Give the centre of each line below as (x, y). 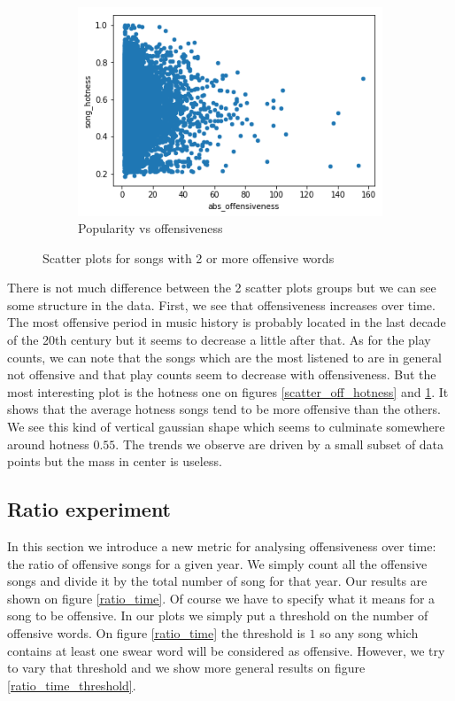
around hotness (48, 444)
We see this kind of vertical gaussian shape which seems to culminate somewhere (226, 427)
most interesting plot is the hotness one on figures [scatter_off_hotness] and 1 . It (228, 391)
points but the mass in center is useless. (115, 461)
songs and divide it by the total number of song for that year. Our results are (217, 581)
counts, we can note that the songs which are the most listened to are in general (224, 357)
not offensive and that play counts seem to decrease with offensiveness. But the (222, 374)
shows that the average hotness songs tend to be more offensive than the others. (224, 409)
